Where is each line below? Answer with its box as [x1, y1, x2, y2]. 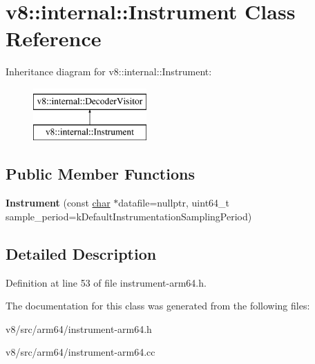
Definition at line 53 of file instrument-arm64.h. [6, 275, 207, 289]
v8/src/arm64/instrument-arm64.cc [6, 345, 155, 359]
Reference [6, 24, 102, 52]
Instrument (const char [6, 195, 111, 210]
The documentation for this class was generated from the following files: [6, 298, 310, 313]
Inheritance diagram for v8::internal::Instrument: [6, 64, 212, 79]
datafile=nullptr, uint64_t [118, 195, 230, 210]
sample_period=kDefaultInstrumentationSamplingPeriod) [6, 209, 252, 223]
